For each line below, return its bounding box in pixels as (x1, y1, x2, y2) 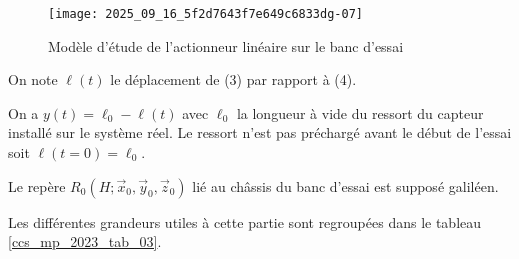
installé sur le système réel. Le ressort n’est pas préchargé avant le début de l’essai (8, 122, 512, 143)
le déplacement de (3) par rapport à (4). (110, 69, 357, 90)
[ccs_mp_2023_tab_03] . (8, 231, 162, 252)
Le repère (8, 175, 66, 196)
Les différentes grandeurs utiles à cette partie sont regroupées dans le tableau (8, 211, 482, 232)
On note (8, 69, 58, 90)
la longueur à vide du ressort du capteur (236, 102, 484, 123)
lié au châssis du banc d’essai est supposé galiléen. (192, 175, 499, 196)
